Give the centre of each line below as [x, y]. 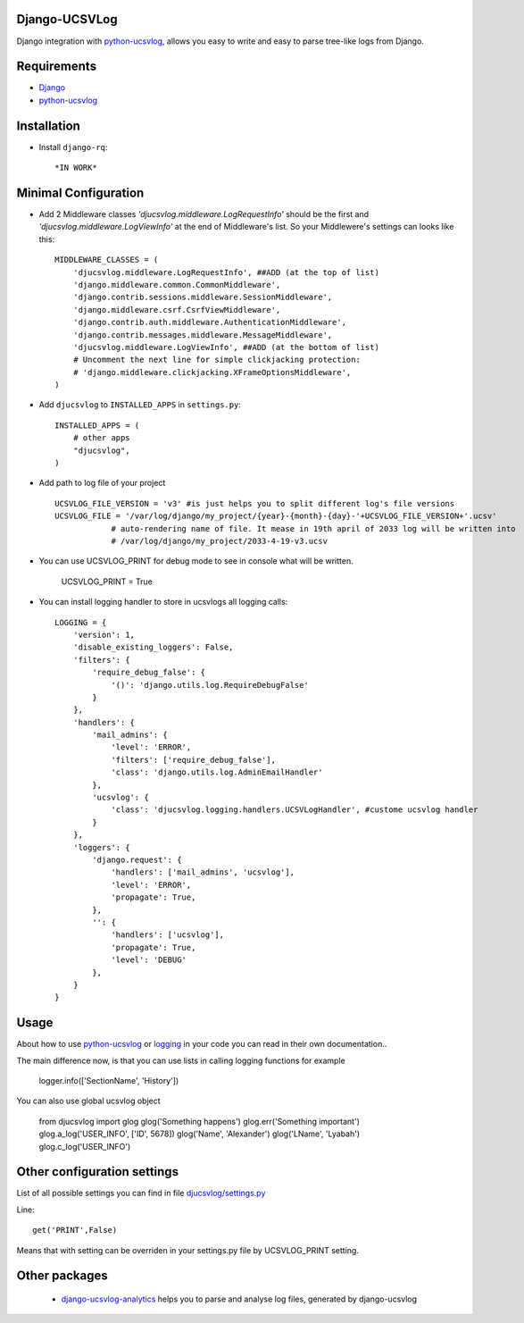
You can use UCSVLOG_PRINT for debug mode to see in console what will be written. [196, 561]
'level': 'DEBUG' [149, 960]
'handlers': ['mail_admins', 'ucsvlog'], [203, 872]
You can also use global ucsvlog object [88, 1101]
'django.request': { [137, 859]
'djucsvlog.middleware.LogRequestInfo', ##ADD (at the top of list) [226, 272]
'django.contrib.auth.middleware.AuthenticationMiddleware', [210, 322]
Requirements [57, 67]
